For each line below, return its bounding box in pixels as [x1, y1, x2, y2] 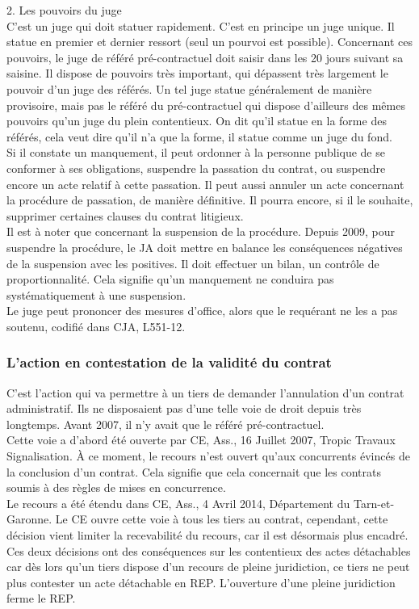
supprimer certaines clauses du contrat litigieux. [6, 207, 244, 224]
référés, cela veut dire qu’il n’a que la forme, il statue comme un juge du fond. [6, 128, 392, 145]
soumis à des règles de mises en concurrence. [6, 479, 226, 496]
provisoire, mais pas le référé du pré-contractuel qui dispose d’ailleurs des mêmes [6, 96, 405, 113]
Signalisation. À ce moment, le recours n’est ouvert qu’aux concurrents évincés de [6, 447, 410, 464]
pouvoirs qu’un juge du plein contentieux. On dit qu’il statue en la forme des [6, 112, 387, 129]
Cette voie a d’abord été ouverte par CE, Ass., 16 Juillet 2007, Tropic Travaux [6, 431, 396, 448]
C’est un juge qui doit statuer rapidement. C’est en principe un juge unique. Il [6, 17, 395, 34]
